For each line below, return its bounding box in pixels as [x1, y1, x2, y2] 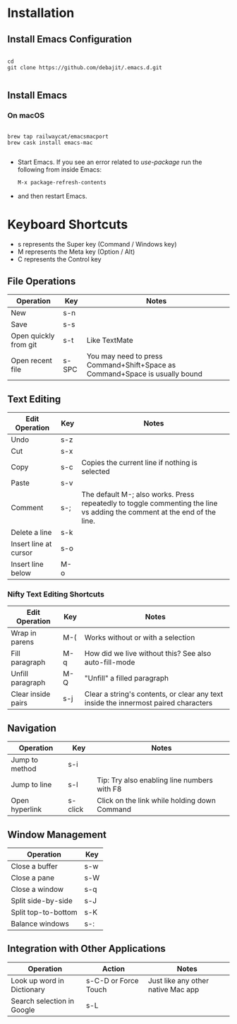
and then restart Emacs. [17, 192, 87, 200]
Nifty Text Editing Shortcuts [7, 589, 104, 599]
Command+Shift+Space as [86, 360, 176, 370]
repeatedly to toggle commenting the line [80, 498, 218, 508]
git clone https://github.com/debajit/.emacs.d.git [7, 64, 162, 71]
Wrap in [11, 628, 37, 638]
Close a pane [11, 873, 55, 883]
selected [80, 466, 111, 476]
